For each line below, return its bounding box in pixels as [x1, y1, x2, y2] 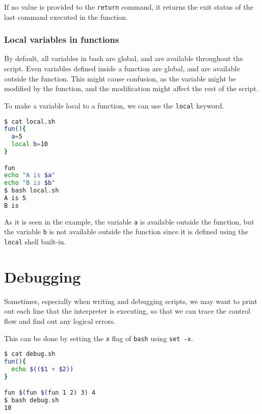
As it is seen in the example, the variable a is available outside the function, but [4, 216, 254, 227]
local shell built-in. [4, 236, 66, 247]
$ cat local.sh [4, 118, 56, 125]
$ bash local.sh [4, 187, 59, 195]
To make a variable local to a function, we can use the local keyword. [4, 100, 224, 111]
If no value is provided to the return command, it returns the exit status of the [4, 2, 253, 12]
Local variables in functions [4, 33, 119, 46]
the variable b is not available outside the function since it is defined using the [4, 226, 248, 237]
